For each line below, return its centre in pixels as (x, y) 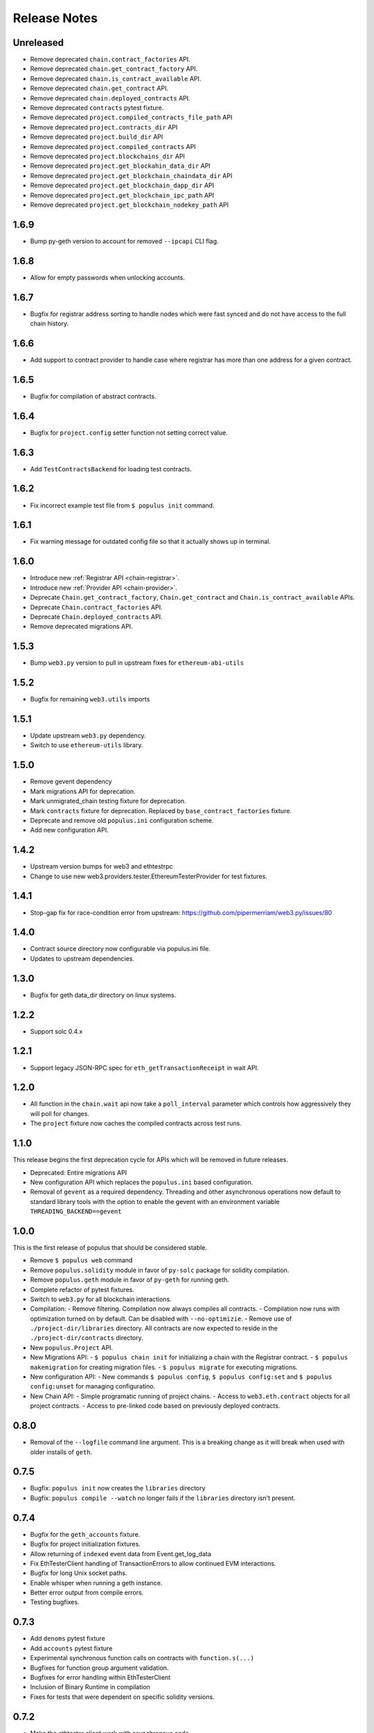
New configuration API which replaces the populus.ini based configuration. (141, 1182)
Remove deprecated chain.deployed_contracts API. (110, 98)
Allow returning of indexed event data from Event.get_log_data (121, 1553)
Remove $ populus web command (81, 1260)
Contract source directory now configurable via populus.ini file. (120, 949)
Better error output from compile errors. (87, 1593)
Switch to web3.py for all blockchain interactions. (101, 1299)
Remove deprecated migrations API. (81, 627)
